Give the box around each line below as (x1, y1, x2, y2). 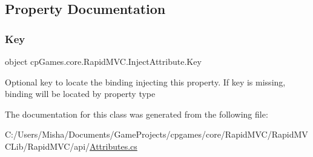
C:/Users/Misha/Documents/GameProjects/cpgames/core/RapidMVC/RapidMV (5, 128, 308, 141)
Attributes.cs (90, 139, 137, 152)
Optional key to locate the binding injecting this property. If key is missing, (5, 75, 286, 88)
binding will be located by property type (5, 87, 156, 100)
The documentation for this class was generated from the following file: (5, 107, 268, 120)
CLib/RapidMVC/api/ (5, 139, 90, 152)
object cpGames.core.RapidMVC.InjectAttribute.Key (5, 55, 202, 67)
